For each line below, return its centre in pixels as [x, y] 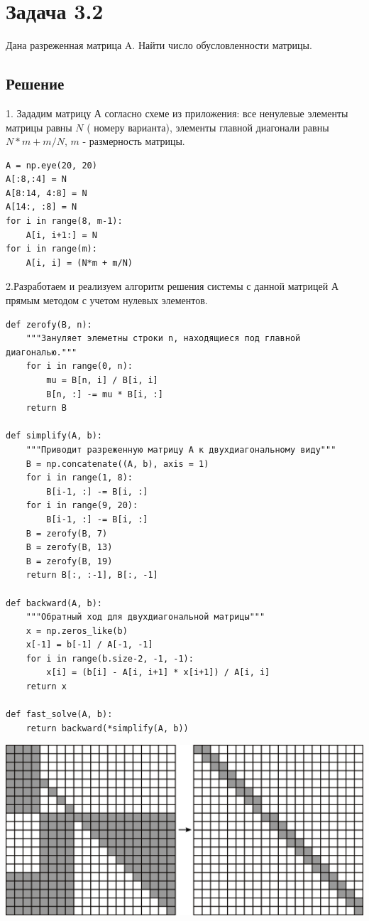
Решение [35, 84]
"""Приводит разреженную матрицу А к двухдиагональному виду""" [181, 449]
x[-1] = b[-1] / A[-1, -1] [89, 645]
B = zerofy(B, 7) [67, 533]
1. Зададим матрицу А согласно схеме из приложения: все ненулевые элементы [177, 113]
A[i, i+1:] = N [61, 235]
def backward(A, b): [54, 603]
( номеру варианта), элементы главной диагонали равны [208, 127]
